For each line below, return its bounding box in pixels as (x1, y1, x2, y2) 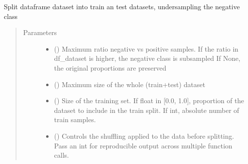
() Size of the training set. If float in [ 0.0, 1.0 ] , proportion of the (54, 95, 244, 106)
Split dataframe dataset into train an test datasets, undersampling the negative (4, 1, 240, 11)
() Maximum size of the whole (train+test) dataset (54, 79, 205, 89)
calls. (54, 150, 69, 160)
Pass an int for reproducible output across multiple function (54, 140, 232, 150)
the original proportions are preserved (54, 62, 166, 73)
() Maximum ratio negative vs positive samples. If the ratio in (54, 43, 239, 54)
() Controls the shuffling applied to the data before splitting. (54, 130, 234, 141)
